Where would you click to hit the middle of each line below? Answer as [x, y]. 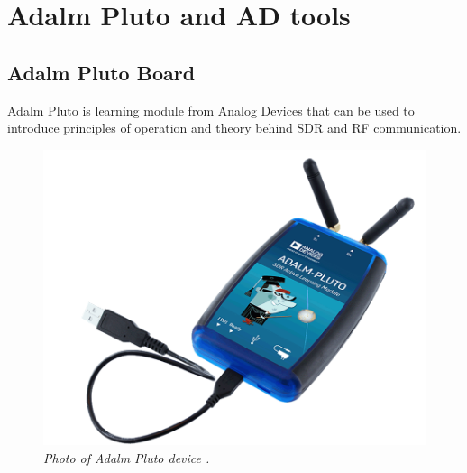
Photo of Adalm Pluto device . [127, 457]
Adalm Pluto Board [101, 72]
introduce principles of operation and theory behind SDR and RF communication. [234, 128]
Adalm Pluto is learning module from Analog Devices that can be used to [211, 110]
